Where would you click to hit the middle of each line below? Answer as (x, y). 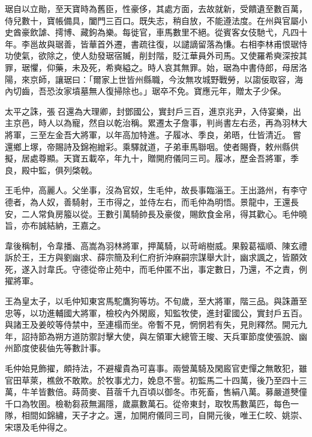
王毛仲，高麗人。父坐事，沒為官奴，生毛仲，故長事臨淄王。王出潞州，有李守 (156, 190)
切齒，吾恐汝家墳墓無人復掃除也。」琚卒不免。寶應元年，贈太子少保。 (149, 91)
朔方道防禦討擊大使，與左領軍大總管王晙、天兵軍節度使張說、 (177, 336)
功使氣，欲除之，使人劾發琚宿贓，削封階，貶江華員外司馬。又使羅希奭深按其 (156, 56)
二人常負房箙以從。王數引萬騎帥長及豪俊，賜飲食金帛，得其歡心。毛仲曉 (164, 213)
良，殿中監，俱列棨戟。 (51, 170)
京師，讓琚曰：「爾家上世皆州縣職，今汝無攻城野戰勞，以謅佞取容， (162, 79)
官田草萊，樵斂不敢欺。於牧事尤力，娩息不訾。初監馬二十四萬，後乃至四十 (152, 380)
